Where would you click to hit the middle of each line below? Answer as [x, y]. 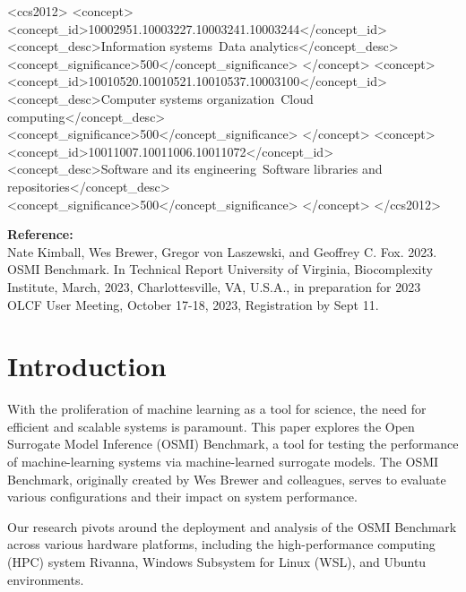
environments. [46, 579]
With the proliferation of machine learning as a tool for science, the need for [217, 409]
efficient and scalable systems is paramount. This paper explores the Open [211, 426]
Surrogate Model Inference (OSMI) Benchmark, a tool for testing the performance [233, 444]
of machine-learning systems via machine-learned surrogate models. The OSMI [223, 461]
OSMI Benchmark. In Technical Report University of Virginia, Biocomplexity [220, 269]
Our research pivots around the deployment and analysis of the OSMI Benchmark [232, 526]
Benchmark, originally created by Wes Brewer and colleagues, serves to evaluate [227, 479]
